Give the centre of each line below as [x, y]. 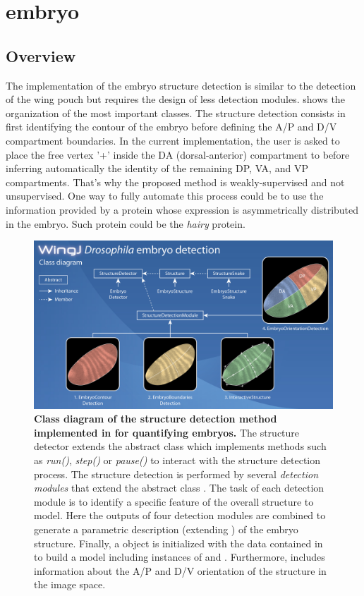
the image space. [70, 584]
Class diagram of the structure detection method [156, 419]
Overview [41, 55]
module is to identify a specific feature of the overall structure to [174, 501]
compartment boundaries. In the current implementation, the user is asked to [173, 140]
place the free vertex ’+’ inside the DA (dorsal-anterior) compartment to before [178, 154]
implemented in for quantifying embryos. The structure [167, 432]
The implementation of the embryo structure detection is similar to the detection [181, 85]
